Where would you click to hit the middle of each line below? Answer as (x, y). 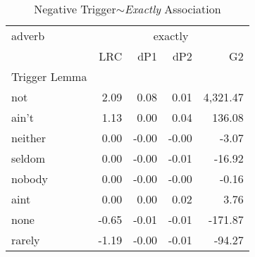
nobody (30, 178)
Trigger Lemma (49, 76)
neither (29, 138)
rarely (26, 240)
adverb (28, 36)
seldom (29, 158)
